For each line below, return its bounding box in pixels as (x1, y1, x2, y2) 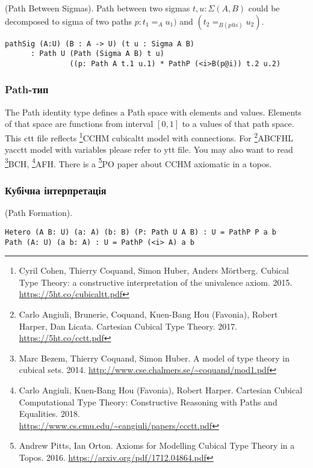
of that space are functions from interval (5, 117, 153, 130)
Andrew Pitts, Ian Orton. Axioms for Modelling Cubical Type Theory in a (19, 439, 295, 452)
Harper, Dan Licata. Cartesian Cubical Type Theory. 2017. (19, 319, 238, 332)
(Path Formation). (5, 206, 73, 219)
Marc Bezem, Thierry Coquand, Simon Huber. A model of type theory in (19, 351, 290, 364)
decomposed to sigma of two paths (5, 14, 132, 27)
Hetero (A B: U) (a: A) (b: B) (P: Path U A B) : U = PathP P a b (5, 227, 277, 236)
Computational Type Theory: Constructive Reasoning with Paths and (19, 395, 277, 408)
